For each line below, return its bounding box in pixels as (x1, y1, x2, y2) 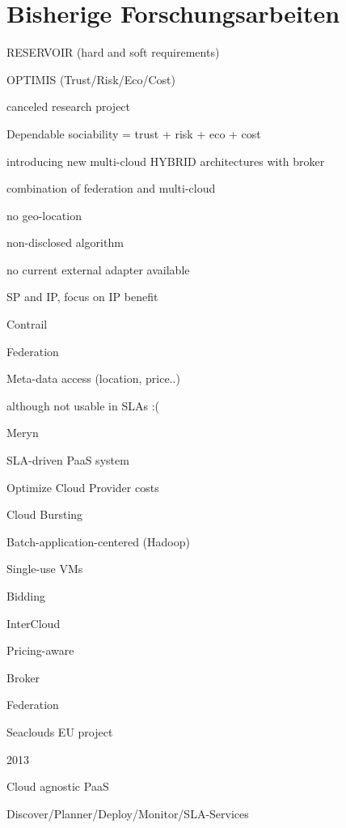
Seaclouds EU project (6, 723, 113, 740)
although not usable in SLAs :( (6, 397, 159, 414)
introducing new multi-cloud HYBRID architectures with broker (6, 152, 325, 169)
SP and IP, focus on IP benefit (6, 288, 158, 305)
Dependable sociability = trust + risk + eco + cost (6, 125, 261, 142)
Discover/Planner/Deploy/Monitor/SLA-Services (6, 805, 249, 822)
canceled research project (6, 98, 131, 115)
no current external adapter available (6, 261, 190, 278)
